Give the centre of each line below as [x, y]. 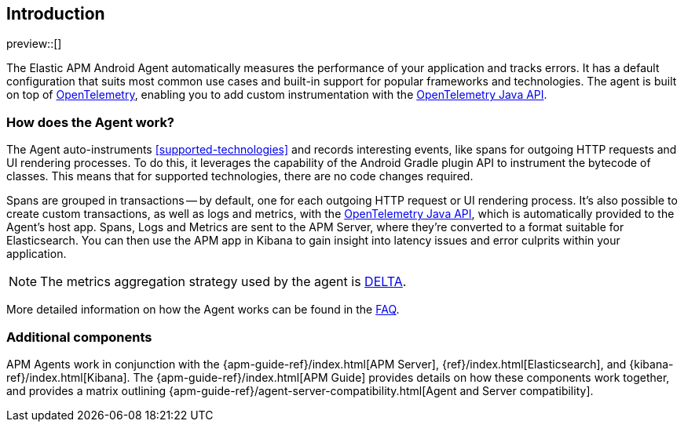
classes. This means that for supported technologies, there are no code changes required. [240, 176]
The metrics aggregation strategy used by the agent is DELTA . [223, 282]
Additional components [79, 337]
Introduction [56, 14]
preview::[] [34, 44]
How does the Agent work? [91, 122]
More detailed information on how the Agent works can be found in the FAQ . [203, 310]
